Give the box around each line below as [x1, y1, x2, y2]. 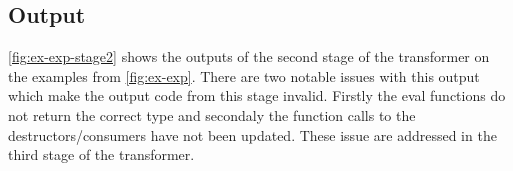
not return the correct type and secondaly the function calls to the [8, 104, 416, 125]
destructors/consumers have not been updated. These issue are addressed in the [8, 124, 497, 145]
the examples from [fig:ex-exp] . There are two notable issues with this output [8, 65, 480, 86]
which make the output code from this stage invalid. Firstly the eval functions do [8, 85, 506, 106]
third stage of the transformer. [8, 144, 195, 165]
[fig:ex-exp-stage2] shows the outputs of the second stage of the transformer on [8, 46, 490, 67]
